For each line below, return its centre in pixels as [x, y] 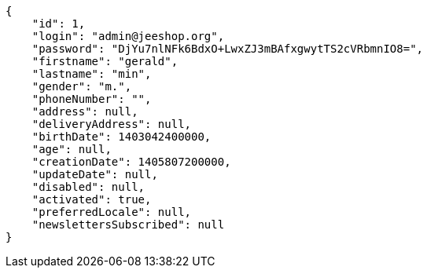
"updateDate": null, [95, 174]
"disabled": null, [88, 187]
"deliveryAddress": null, [112, 124]
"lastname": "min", [92, 74]
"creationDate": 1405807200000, [131, 162]
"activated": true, [92, 199]
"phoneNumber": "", [92, 99]
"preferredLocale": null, [112, 212]
